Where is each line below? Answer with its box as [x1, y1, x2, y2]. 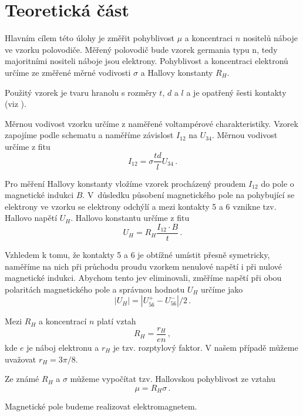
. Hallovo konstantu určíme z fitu [70, 212, 190, 224]
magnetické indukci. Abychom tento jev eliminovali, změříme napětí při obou [5, 271, 282, 284]
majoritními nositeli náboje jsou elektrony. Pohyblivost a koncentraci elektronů [5, 55, 288, 67]
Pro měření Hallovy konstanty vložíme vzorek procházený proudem [5, 177, 246, 189]
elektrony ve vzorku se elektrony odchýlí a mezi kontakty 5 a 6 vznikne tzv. [5, 200, 277, 212]
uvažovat [5, 353, 36, 365]
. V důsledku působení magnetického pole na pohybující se [82, 189, 295, 201]
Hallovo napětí [5, 212, 58, 224]
